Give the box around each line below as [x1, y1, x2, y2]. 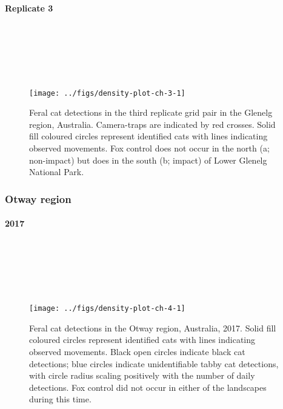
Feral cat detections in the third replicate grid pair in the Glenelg [29, 106, 273, 119]
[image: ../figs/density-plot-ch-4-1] [29, 304, 185, 313]
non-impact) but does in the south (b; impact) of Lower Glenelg [29, 153, 267, 166]
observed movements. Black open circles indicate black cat [29, 345, 245, 358]
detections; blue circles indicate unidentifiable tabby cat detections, [29, 357, 279, 370]
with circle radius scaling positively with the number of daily [29, 369, 255, 382]
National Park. [29, 165, 84, 178]
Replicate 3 [5, 1, 53, 14]
